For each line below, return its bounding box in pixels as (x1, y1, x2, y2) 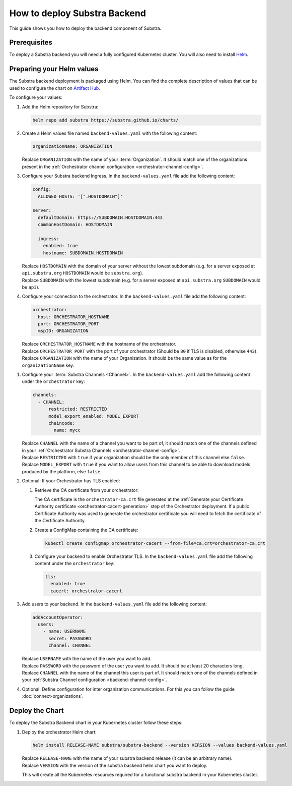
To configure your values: (9, 94, 62, 100)
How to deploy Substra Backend (9, 8, 146, 19)
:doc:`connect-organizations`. (22, 693, 84, 699)
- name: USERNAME (43, 629, 86, 634)
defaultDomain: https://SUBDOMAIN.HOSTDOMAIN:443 (38, 214, 163, 220)
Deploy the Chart (9, 706, 64, 715)
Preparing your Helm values (9, 65, 99, 73)
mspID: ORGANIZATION (38, 328, 89, 334)
